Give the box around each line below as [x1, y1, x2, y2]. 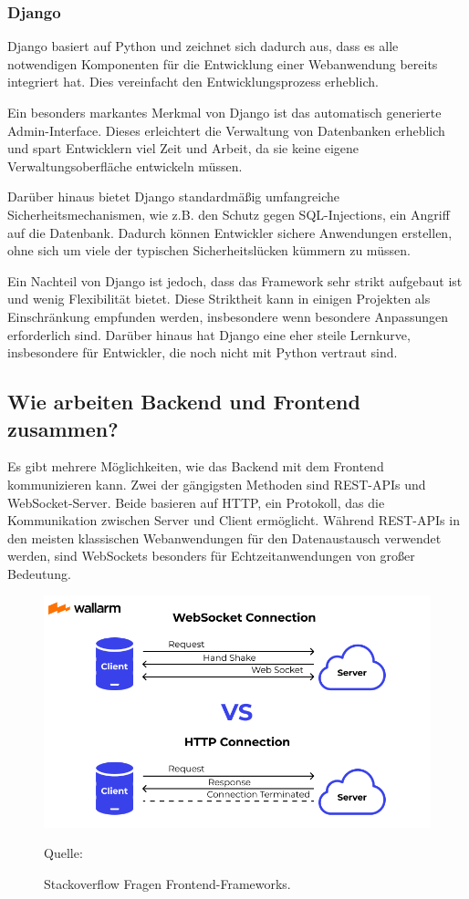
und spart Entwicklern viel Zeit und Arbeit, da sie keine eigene [7, 139, 360, 158]
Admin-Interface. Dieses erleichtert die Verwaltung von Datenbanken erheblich [7, 120, 445, 139]
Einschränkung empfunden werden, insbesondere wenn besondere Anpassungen [7, 306, 449, 325]
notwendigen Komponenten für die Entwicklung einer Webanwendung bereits [7, 54, 438, 73]
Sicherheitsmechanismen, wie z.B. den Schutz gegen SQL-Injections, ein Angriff [7, 204, 450, 223]
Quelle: [44, 843, 83, 863]
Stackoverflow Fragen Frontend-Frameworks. [44, 874, 291, 894]
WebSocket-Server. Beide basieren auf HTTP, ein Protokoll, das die [7, 492, 385, 511]
